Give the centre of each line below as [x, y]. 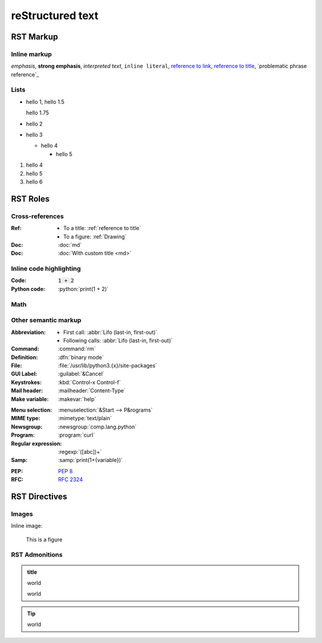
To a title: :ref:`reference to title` [102, 228]
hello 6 [34, 182]
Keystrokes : [26, 382]
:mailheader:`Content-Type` [92, 391]
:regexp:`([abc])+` [80, 452]
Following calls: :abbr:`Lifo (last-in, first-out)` [118, 340]
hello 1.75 [38, 113]
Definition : [24, 357]
